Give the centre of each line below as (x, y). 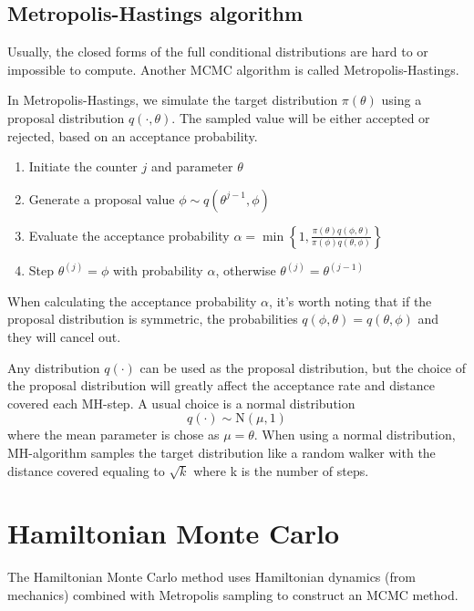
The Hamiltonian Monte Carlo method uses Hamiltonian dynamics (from (211, 577)
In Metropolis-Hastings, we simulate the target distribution (173, 100)
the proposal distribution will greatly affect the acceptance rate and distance (221, 385)
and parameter (192, 166)
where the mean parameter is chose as (113, 435)
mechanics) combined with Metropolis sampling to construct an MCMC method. (233, 594)
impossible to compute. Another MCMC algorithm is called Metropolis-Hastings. (233, 69)
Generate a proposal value (102, 198)
